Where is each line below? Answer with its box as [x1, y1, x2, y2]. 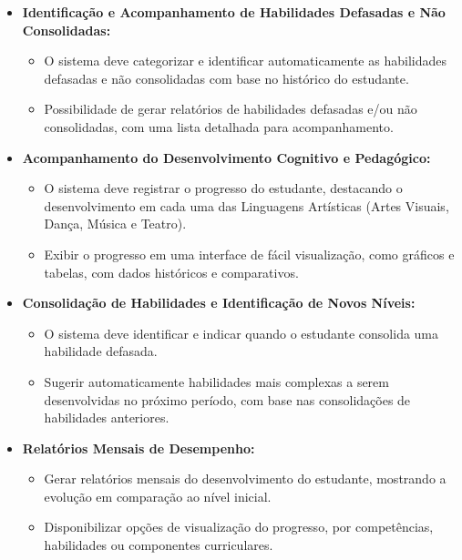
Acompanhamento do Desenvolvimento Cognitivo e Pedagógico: [22, 148, 431, 167]
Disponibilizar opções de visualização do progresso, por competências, [44, 517, 434, 536]
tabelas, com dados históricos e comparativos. [44, 262, 299, 281]
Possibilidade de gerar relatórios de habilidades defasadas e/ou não [44, 99, 417, 118]
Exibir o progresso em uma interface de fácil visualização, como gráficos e [44, 244, 455, 263]
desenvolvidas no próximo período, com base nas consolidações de [44, 390, 411, 409]
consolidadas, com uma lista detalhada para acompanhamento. [44, 117, 394, 136]
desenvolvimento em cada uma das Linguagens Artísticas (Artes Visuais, [44, 196, 449, 215]
